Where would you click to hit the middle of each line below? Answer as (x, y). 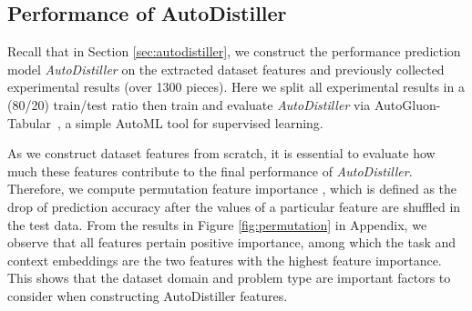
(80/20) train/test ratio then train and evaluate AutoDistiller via (189, 104)
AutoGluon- (407, 104)
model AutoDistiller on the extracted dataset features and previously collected (226, 69)
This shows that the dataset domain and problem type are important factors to (229, 278)
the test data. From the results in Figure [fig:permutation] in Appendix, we (217, 224)
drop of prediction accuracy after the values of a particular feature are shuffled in (234, 206)
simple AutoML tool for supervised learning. (200, 122)
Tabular (29, 122)
